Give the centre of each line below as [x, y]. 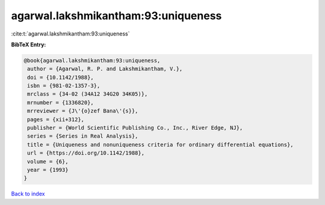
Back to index [28, 194]
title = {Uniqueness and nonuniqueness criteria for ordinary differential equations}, [161, 145]
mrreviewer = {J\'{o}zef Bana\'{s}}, [83, 111]
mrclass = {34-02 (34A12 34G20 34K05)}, [88, 94]
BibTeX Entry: [29, 44]
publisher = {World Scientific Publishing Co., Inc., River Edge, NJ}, [135, 128]
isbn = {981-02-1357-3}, [64, 86]
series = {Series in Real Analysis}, [83, 136]
